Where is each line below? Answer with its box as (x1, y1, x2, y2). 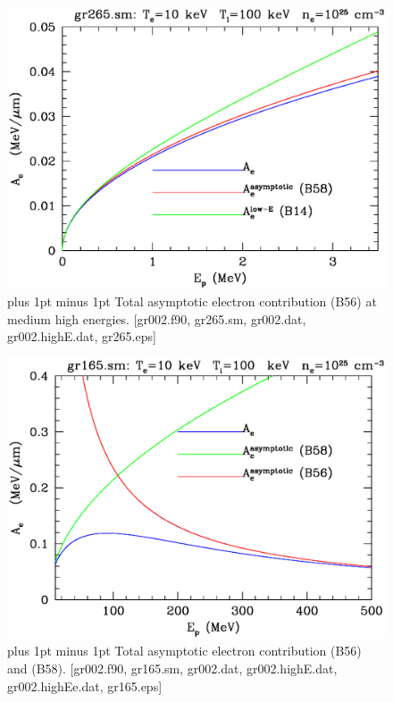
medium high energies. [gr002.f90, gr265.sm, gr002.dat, (7, 309, 306, 328)
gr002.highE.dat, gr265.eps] (7, 327, 156, 346)
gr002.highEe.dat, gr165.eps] (7, 676, 163, 695)
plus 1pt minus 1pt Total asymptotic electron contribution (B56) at (7, 292, 377, 311)
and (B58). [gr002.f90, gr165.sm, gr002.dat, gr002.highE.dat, (7, 658, 338, 677)
